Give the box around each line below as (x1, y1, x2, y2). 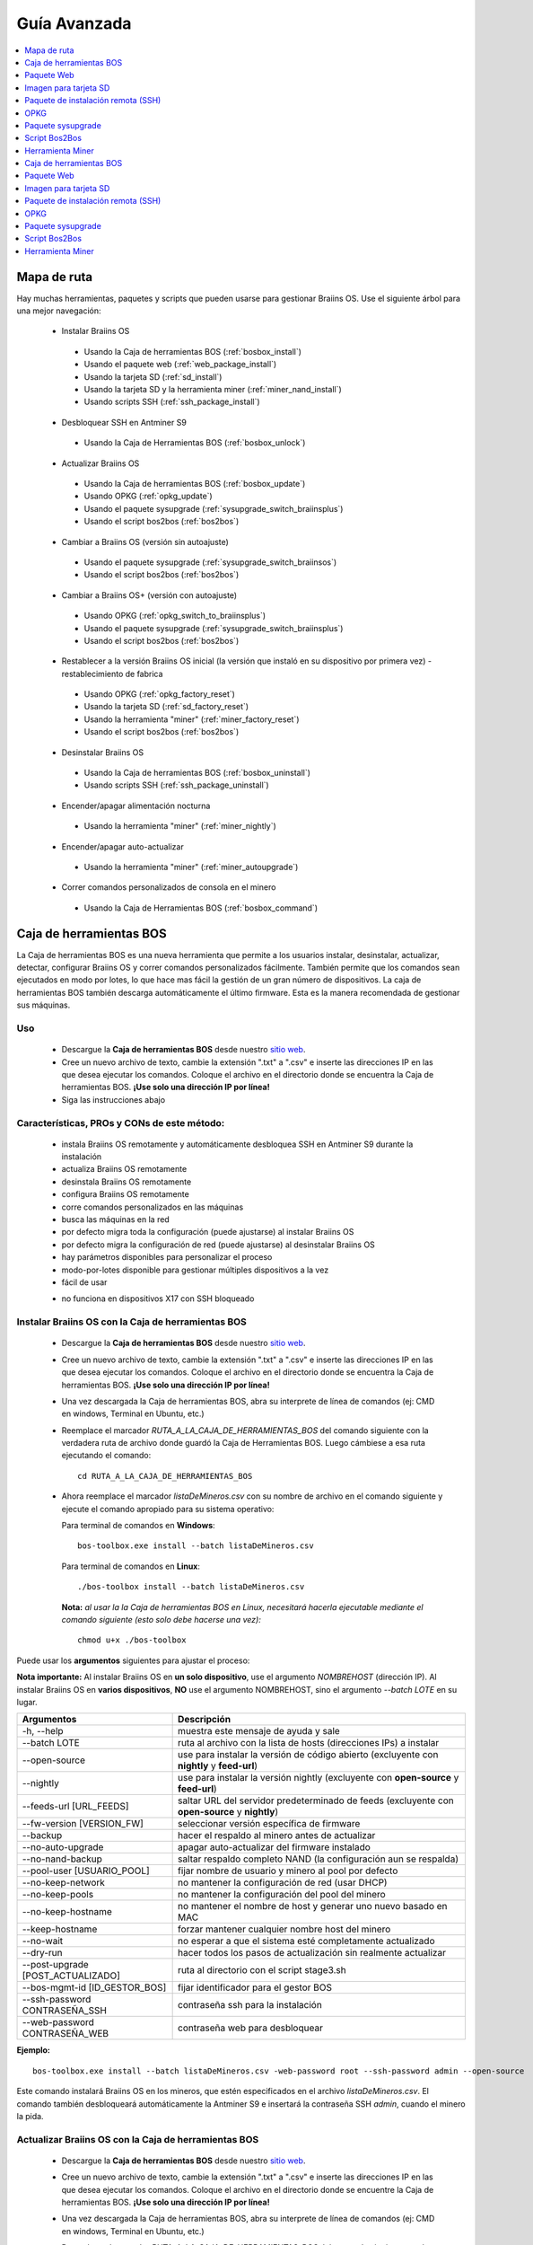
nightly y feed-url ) (178, 1760, 258, 1773)
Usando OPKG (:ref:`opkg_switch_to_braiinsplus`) (83, 611, 266, 621)
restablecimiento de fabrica (61, 668, 163, 679)
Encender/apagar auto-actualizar (61, 841, 184, 852)
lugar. (16, 1696, 38, 1707)
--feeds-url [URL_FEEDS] (22, 1800, 129, 1813)
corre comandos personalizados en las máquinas (61, 1202, 244, 1212)
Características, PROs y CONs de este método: (16, 1116, 225, 1129)
